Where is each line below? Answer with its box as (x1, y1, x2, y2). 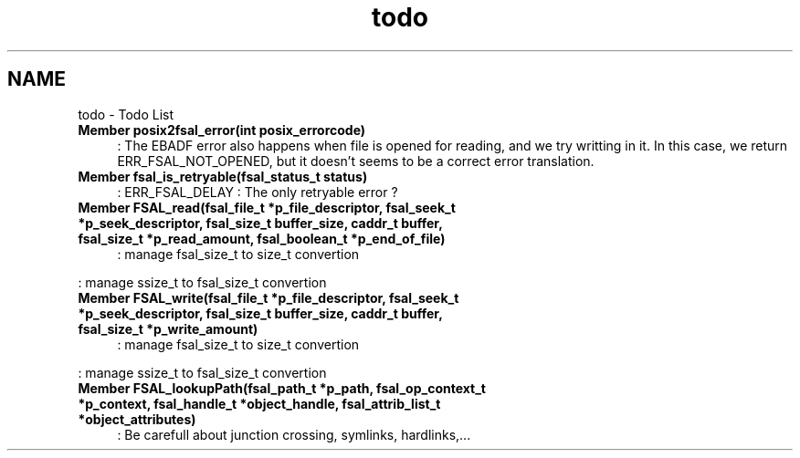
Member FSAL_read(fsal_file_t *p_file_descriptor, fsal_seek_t (78, 199, 456, 215)
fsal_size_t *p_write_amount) (78, 320, 258, 337)
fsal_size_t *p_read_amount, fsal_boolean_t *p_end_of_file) (78, 230, 446, 246)
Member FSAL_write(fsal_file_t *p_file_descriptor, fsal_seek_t (78, 289, 459, 306)
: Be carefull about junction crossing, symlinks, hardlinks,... (117, 426, 471, 442)
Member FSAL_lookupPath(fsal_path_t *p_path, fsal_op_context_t (78, 380, 486, 396)
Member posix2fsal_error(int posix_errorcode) (78, 121, 366, 138)
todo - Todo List (78, 106, 174, 122)
